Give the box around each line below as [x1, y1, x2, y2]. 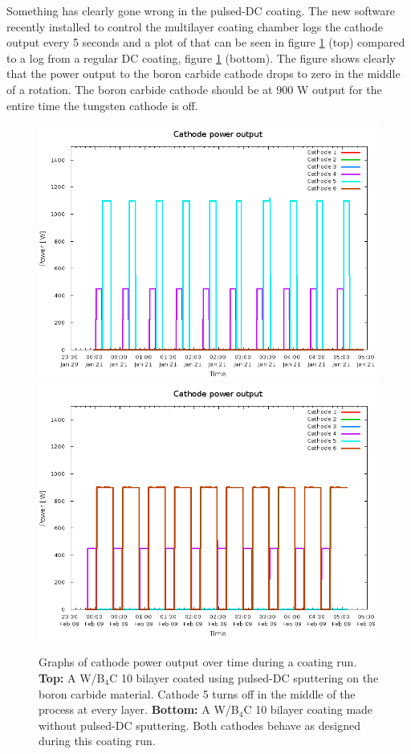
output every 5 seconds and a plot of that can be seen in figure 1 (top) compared [6, 34, 405, 51]
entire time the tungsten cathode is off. [6, 96, 198, 113]
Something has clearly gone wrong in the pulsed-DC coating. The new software [6, 2, 395, 18]
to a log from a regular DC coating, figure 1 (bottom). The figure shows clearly [6, 49, 396, 66]
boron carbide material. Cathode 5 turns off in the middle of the [39, 685, 356, 702]
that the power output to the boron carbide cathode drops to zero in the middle [6, 65, 401, 82]
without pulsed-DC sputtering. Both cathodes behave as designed [39, 716, 360, 733]
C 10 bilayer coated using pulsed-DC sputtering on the [109, 669, 379, 686]
